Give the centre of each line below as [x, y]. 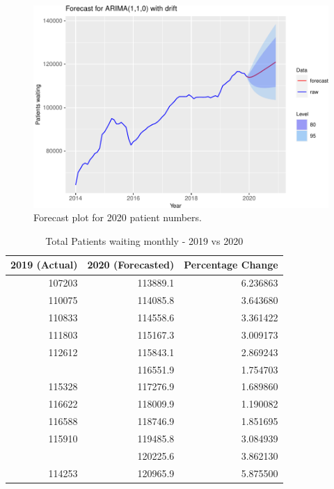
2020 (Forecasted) [131, 265]
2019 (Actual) [44, 265]
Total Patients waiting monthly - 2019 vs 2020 [144, 240]
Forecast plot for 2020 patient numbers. [118, 217]
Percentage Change [231, 265]
